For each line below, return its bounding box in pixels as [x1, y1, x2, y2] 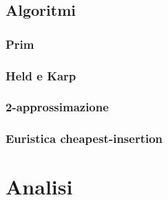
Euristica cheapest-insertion [6, 130, 163, 147]
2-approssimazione [6, 98, 109, 115]
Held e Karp [6, 67, 76, 84]
